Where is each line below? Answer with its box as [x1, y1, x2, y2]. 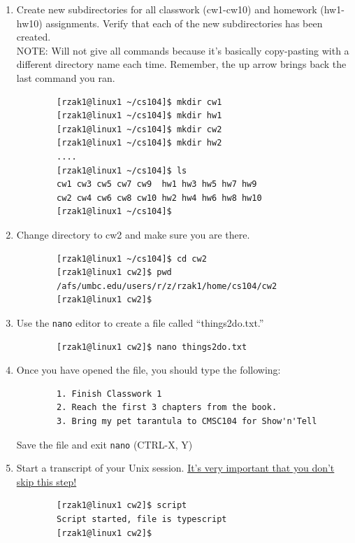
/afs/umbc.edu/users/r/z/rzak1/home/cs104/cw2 [57, 281, 277, 291]
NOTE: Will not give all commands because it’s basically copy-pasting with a [16, 43, 349, 57]
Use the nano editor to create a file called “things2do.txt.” [16, 315, 264, 330]
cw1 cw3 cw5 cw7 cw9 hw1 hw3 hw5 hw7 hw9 [57, 179, 257, 190]
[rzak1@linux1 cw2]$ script [57, 500, 187, 511]
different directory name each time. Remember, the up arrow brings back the [16, 57, 347, 71]
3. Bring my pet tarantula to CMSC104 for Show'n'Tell [57, 416, 317, 426]
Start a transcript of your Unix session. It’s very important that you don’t [16, 460, 335, 475]
